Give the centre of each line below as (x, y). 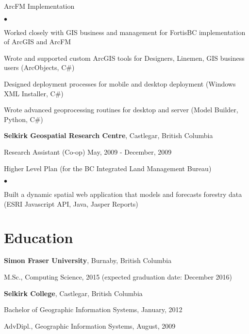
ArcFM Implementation (39, 6)
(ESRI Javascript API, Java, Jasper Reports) (71, 203)
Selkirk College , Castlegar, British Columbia (73, 293)
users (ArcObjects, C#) (39, 67)
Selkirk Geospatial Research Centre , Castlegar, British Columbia (108, 135)
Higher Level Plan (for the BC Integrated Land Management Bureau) (108, 168)
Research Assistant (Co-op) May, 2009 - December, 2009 (88, 151)
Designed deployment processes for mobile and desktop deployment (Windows (120, 83)
